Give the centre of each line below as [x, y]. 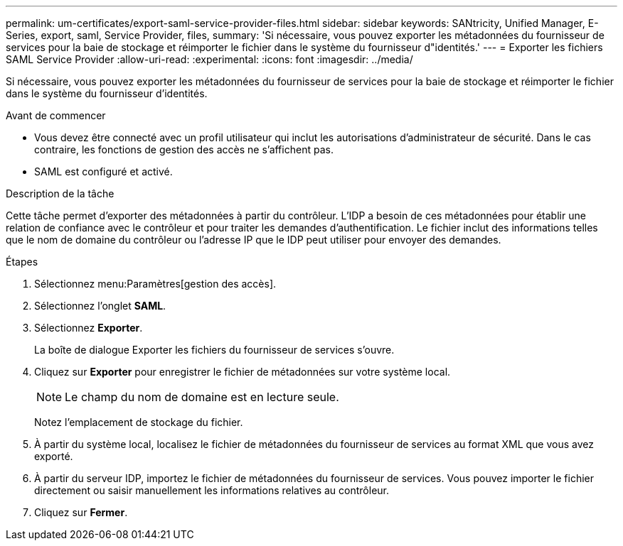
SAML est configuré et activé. [103, 171]
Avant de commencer [56, 115]
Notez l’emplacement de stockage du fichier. [139, 422]
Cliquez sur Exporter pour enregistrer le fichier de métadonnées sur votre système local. [243, 372]
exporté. [54, 456]
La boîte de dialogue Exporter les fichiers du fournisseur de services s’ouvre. [214, 350]
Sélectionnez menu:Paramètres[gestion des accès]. [155, 284]
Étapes [22, 262]
